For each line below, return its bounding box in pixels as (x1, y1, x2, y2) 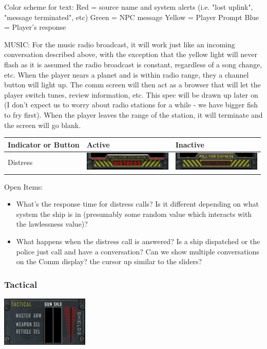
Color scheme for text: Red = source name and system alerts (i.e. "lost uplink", (4, 2, 253, 12)
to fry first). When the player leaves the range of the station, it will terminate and (4, 109, 263, 120)
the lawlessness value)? (16, 218, 88, 229)
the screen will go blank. (4, 119, 81, 130)
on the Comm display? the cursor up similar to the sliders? (16, 256, 202, 267)
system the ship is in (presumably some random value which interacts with (16, 208, 252, 219)
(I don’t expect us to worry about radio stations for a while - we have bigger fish (4, 99, 258, 110)
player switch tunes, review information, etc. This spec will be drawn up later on (4, 89, 258, 100)
